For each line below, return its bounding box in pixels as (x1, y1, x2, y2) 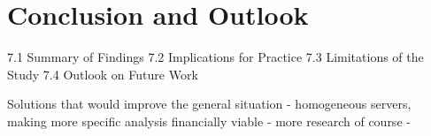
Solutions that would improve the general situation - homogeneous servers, (7, 94, 412, 113)
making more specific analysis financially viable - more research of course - (7, 111, 411, 130)
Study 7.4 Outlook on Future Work (7, 64, 198, 83)
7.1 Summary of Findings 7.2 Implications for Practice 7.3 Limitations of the (7, 48, 424, 66)
